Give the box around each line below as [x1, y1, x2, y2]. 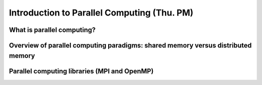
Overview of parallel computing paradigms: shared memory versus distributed [9, 41, 252, 50]
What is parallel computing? [9, 26, 96, 34]
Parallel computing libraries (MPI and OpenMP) [9, 67, 154, 75]
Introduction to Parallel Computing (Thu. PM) [9, 7, 194, 18]
